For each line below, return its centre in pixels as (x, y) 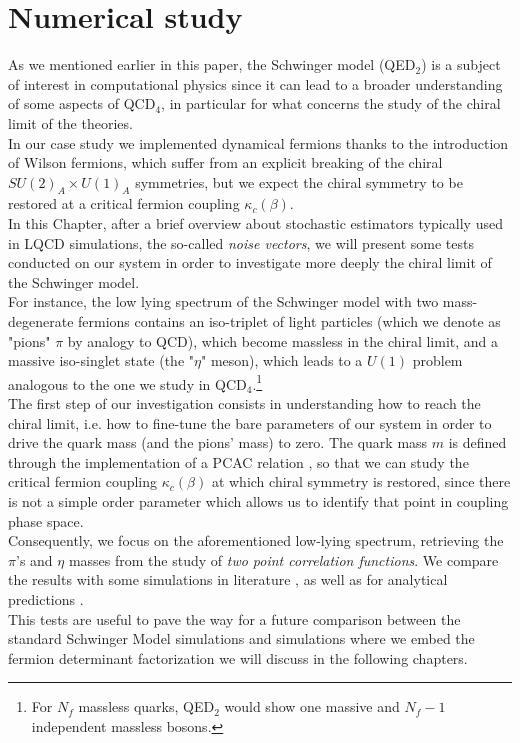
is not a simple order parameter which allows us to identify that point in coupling (258, 501)
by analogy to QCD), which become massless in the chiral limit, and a (283, 340)
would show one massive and (312, 706)
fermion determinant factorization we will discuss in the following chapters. (238, 657)
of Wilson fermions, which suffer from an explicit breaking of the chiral (225, 162)
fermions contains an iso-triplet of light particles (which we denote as (289, 321)
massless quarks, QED (146, 706)
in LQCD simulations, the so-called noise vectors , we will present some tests (241, 242)
